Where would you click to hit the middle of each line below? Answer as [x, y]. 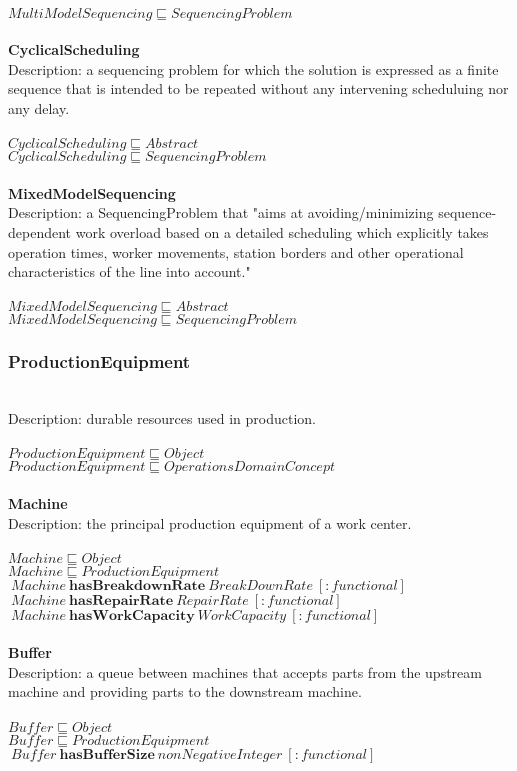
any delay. [39, 107]
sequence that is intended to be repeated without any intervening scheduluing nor [258, 88]
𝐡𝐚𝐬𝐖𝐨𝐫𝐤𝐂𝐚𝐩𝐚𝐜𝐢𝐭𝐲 [132, 615]
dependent [40, 231]
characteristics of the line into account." [129, 271]
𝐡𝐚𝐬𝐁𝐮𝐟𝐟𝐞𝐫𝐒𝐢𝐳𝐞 [107, 754]
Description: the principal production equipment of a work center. [210, 522]
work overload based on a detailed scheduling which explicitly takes [282, 231]
